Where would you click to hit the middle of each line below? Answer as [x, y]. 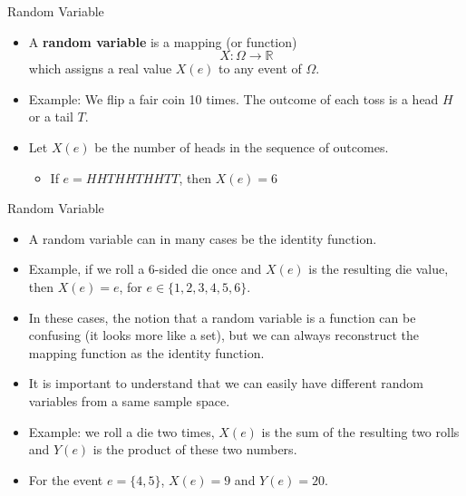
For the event [66, 479]
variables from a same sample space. [129, 400]
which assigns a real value [100, 68]
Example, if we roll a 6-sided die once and [145, 269]
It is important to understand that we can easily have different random [226, 383]
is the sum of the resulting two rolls [360, 431]
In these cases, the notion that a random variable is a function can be [222, 317]
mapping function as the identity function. [146, 352]
